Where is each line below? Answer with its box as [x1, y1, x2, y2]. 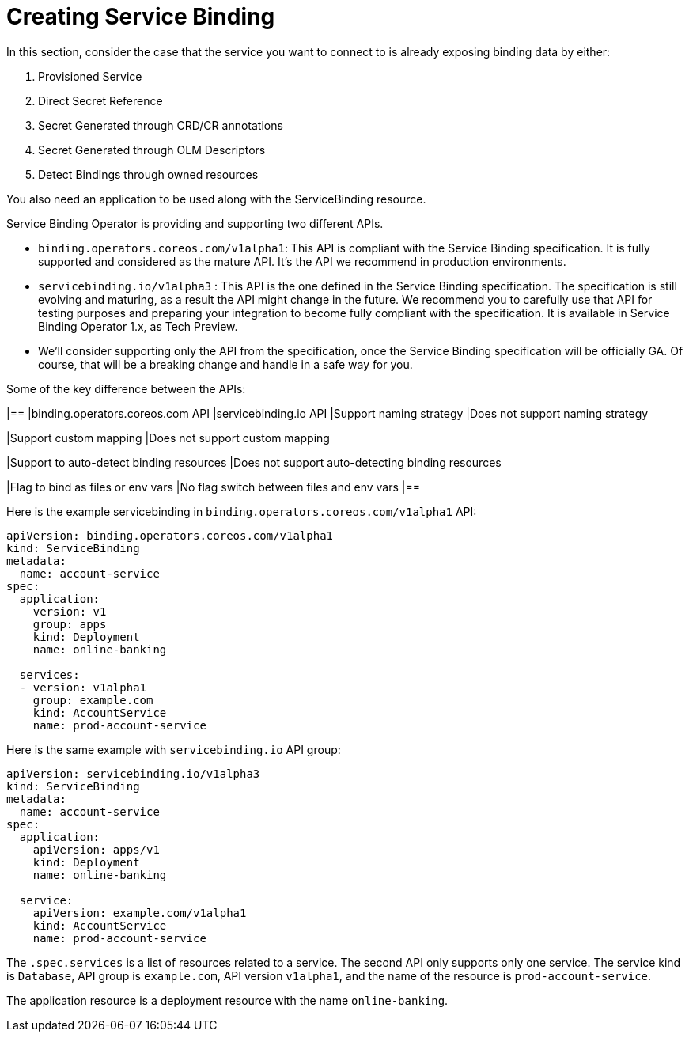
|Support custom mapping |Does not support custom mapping [6, 430, 330, 445]
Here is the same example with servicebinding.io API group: [6, 742, 341, 756]
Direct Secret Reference [38, 93, 163, 108]
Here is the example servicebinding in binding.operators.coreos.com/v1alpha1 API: [6, 504, 477, 518]
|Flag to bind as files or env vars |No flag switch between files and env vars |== [6, 479, 420, 494]
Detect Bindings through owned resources [38, 167, 259, 181]
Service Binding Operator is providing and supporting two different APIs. [6, 216, 384, 230]
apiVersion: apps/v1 [32, 843, 160, 856]
